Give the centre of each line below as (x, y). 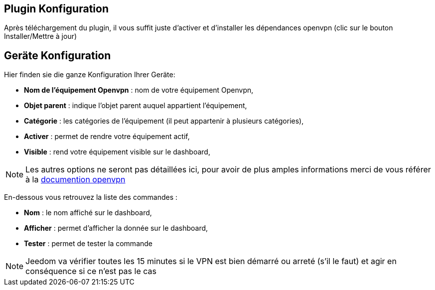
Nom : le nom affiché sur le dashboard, (88, 213)
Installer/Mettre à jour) (41, 36)
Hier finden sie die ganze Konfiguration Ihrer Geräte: (90, 75)
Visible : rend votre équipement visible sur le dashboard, (117, 152)
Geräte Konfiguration (58, 55)
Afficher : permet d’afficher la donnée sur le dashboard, (116, 228)
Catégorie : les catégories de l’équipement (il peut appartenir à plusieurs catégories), (164, 121)
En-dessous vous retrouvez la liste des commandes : (91, 197)
